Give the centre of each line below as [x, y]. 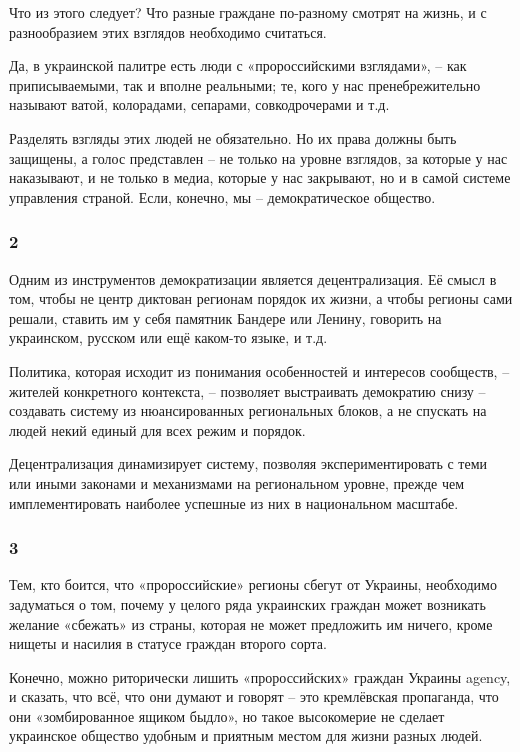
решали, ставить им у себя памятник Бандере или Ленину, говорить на [225, 317]
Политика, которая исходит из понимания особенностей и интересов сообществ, [253, 370]
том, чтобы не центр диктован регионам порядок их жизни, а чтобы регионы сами [261, 298]
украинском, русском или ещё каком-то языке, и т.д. [168, 337]
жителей [34, 390]
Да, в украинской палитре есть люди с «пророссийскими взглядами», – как [238, 65]
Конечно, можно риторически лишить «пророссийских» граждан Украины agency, [260, 676]
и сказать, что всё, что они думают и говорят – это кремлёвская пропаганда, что [254, 696]
